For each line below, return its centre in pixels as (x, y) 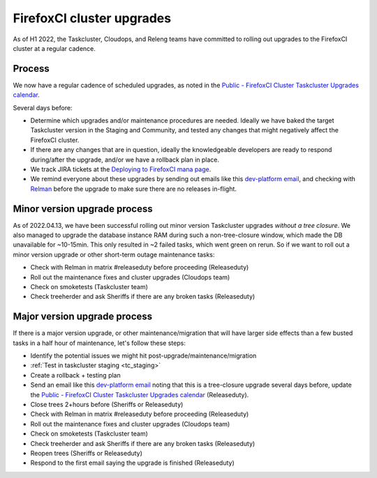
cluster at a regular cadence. (54, 48)
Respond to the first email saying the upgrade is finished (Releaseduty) (133, 463)
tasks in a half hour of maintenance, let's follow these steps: (99, 343)
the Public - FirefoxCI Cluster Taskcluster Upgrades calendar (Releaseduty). (140, 394)
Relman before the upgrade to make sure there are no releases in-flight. (134, 189)
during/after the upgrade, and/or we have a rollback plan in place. (125, 160)
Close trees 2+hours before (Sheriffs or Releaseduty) (107, 405)
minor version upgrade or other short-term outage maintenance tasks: (114, 254)
